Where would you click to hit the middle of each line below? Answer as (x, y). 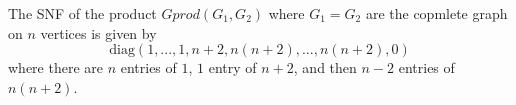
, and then (325, 67)
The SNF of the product (82, 13)
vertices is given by (98, 32)
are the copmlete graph (436, 13)
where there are (55, 67)
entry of (232, 67)
